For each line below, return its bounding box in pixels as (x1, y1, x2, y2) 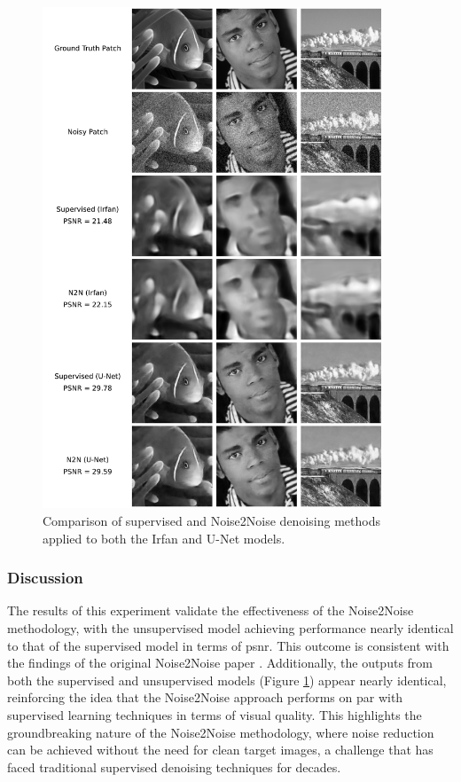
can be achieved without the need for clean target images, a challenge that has (7, 740, 434, 759)
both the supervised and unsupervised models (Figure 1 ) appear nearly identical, (7, 670, 447, 689)
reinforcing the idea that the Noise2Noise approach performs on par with (7, 688, 403, 707)
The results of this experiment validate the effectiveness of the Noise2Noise (7, 601, 414, 620)
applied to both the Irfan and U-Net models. (43, 528, 285, 547)
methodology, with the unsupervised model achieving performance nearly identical (7, 619, 454, 637)
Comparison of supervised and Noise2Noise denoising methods (43, 512, 380, 530)
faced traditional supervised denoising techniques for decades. (7, 757, 341, 776)
